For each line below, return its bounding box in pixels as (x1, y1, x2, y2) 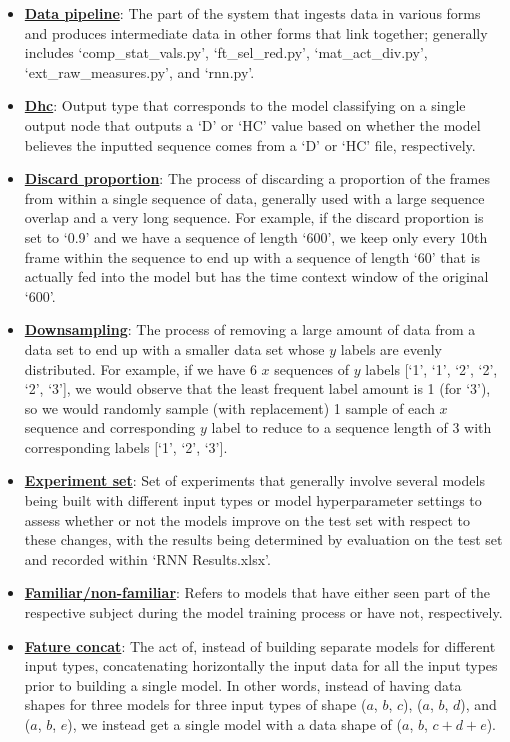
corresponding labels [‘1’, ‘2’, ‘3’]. (24, 436, 228, 457)
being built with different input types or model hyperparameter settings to (24, 490, 482, 511)
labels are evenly (340, 338, 442, 359)
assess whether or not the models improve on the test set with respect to (24, 509, 470, 530)
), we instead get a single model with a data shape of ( (67, 714, 402, 734)
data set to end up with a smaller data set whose (24, 338, 325, 359)
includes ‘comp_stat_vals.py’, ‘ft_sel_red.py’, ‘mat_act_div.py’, (24, 42, 428, 63)
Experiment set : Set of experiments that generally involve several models (24, 470, 485, 491)
